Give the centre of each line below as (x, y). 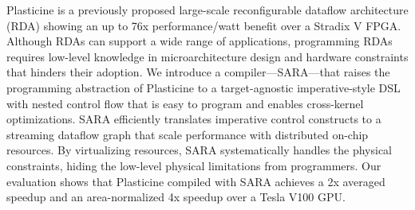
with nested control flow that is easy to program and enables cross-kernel (185, 103)
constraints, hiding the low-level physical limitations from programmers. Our (194, 165)
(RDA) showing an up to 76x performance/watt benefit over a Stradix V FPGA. (204, 25)
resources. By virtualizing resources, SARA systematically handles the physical (200, 150)
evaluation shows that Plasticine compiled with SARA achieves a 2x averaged (196, 181)
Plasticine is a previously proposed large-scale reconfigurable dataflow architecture (207, 10)
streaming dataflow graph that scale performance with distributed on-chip (188, 134)
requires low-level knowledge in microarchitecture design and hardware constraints (207, 56)
